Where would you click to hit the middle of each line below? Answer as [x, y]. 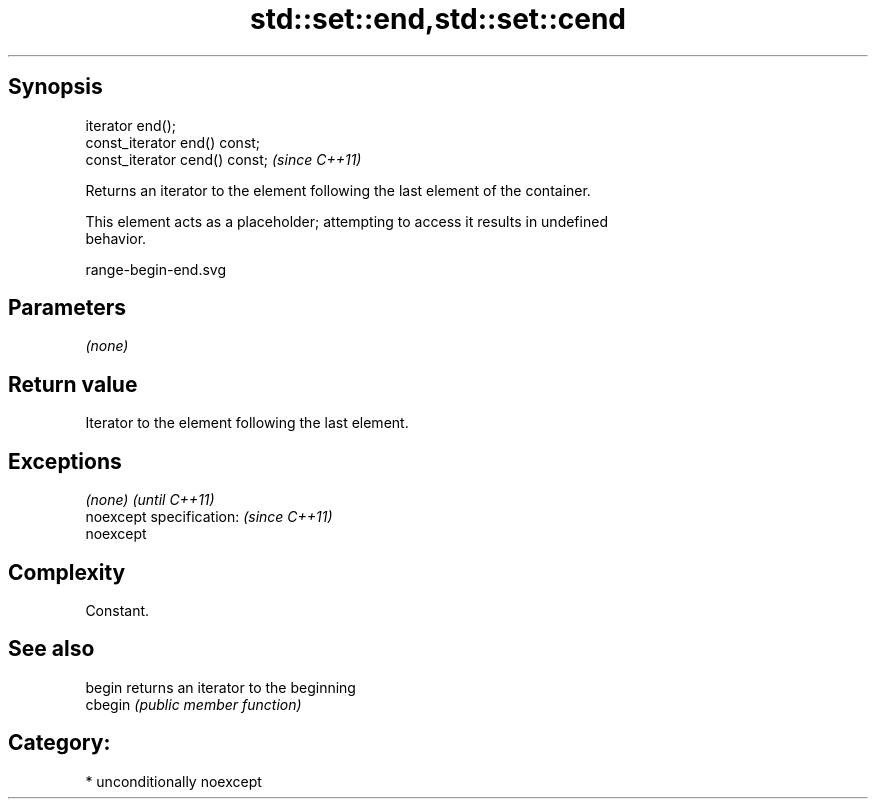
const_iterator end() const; [173, 142]
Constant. [117, 610]
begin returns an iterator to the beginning [220, 687]
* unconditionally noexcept [173, 781]
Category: [59, 743]
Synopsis [55, 87]
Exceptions [65, 461]
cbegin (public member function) [193, 704]
